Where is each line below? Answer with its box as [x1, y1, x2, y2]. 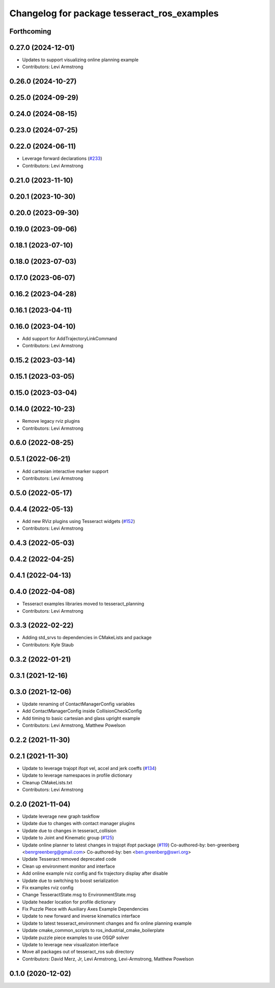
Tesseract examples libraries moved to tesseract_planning [22, 601, 145, 607]
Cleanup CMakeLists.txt [22, 779, 72, 785]
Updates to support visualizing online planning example [22, 57, 139, 63]
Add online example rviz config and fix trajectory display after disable [22, 870, 168, 876]
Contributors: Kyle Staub [22, 642, 74, 648]
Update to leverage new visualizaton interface [22, 942, 119, 948]
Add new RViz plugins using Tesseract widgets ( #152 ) [22, 518, 135, 524]
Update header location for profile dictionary [22, 899, 116, 905]
